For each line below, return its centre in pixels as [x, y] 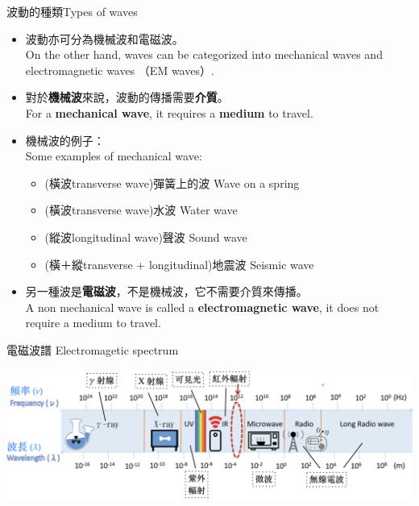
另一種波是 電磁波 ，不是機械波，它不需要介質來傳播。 [166, 291]
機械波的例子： [65, 140]
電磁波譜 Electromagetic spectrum [93, 349]
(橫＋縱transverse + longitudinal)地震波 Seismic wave [179, 264]
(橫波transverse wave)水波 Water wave [141, 210]
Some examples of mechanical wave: [114, 156]
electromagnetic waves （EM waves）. [120, 70]
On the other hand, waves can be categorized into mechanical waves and [204, 54]
